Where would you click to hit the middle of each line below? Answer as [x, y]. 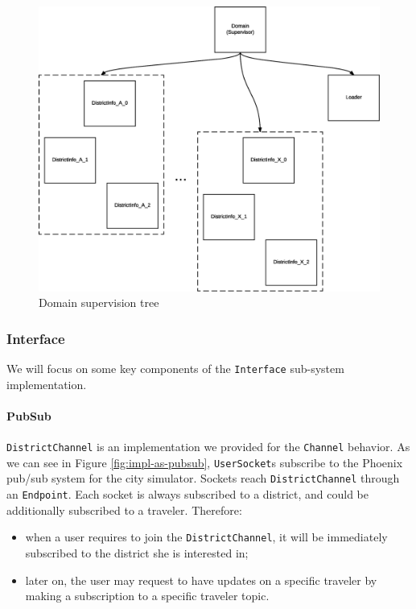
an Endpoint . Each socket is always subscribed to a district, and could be [188, 494]
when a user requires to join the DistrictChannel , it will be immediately [206, 537]
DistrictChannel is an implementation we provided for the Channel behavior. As [208, 447]
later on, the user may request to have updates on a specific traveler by [201, 580]
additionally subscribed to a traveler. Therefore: [124, 510]
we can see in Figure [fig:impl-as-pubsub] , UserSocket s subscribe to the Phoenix [205, 462]
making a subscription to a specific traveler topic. [147, 596]
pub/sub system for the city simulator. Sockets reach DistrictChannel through [203, 478]
